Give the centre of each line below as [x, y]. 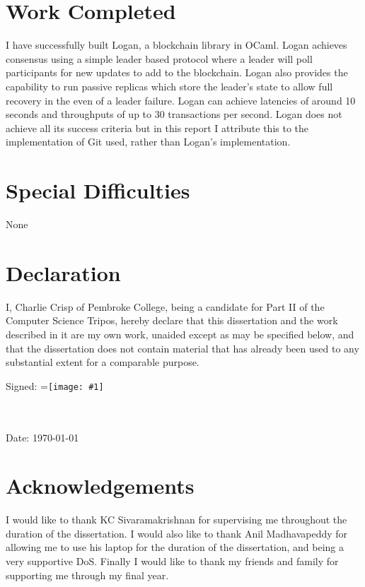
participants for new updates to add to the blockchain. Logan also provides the [177, 72]
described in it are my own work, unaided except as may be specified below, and [180, 334]
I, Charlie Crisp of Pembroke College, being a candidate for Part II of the [165, 306]
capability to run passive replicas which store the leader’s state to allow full [169, 86]
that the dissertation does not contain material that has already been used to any [182, 348]
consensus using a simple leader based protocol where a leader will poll [159, 58]
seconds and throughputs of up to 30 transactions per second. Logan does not [174, 114]
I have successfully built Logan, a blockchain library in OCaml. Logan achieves [176, 45]
